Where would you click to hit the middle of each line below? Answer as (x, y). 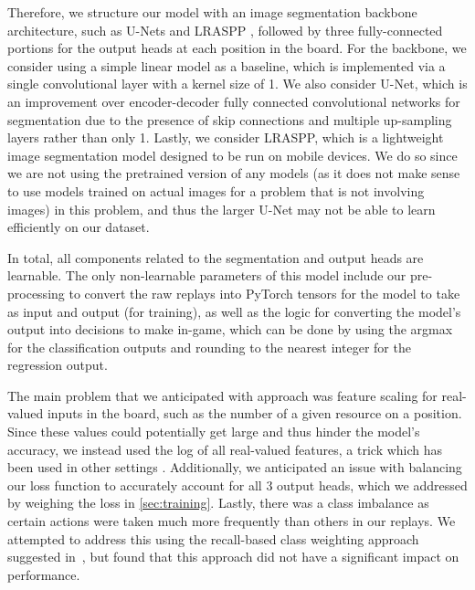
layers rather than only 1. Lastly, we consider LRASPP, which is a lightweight (226, 137)
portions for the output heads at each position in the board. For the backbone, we (237, 48)
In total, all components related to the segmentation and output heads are (216, 257)
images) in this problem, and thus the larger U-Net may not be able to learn (222, 209)
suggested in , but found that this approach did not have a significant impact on (233, 557)
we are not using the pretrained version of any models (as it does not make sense (234, 173)
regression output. (58, 365)
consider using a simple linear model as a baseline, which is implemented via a (227, 65)
